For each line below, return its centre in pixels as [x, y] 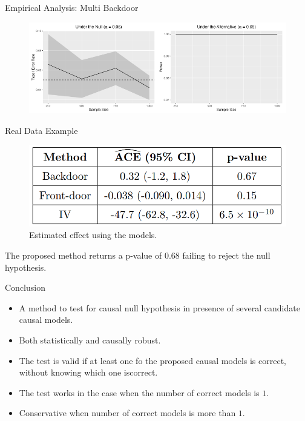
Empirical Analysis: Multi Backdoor [72, 7]
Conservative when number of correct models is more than [127, 413]
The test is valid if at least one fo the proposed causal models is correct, [153, 360]
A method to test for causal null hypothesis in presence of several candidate [159, 307]
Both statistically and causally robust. [90, 340]
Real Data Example [41, 130]
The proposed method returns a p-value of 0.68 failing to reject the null [138, 255]
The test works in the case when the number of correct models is [139, 392]
